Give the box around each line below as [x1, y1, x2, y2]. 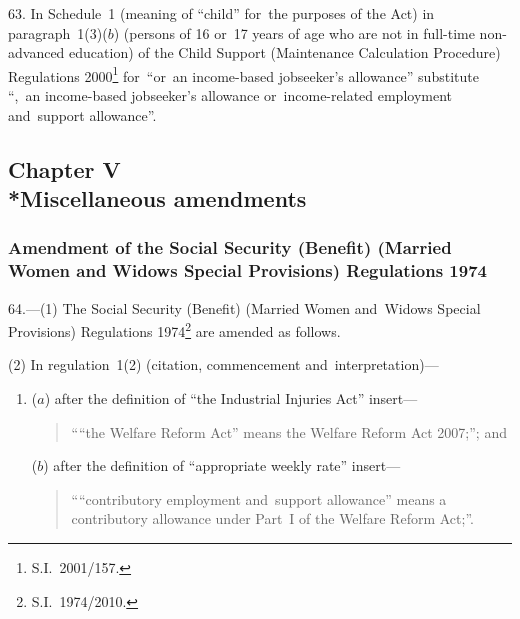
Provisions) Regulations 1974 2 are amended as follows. [8, 318, 341, 341]
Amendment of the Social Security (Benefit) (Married [8, 235, 452, 260]
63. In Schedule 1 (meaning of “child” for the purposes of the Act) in [8, 3, 435, 23]
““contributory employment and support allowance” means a [71, 488, 447, 509]
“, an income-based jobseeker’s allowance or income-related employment [8, 85, 453, 106]
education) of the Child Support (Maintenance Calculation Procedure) [69, 42, 501, 63]
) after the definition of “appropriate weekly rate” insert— [43, 455, 401, 476]
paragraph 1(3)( [8, 22, 108, 43]
